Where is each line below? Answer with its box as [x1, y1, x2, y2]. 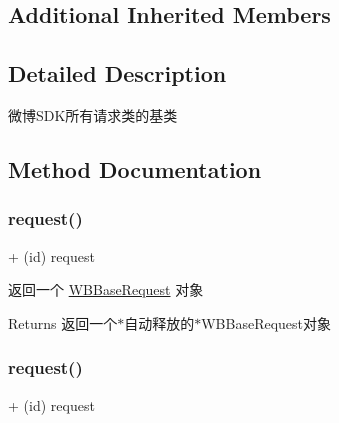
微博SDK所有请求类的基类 [8, 104, 178, 125]
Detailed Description [8, 58, 227, 89]
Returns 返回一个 [8, 312, 118, 333]
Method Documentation [8, 153, 262, 184]
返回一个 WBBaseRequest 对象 [8, 279, 204, 300]
